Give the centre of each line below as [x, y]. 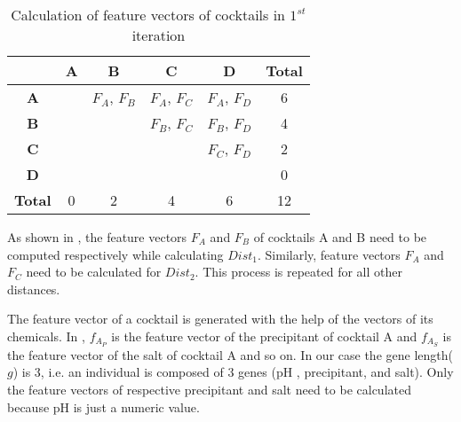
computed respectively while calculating [115, 254]
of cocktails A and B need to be [340, 237]
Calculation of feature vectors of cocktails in [148, 15]
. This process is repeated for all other [299, 272]
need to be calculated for [94, 272]
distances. [34, 289]
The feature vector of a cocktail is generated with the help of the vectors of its [220, 319]
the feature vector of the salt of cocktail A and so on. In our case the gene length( [230, 354]
